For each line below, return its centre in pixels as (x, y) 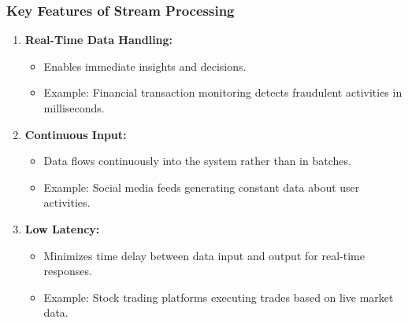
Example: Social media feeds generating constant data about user (202, 187)
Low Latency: (62, 228)
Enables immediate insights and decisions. (145, 66)
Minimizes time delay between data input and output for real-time (204, 255)
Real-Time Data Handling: (99, 40)
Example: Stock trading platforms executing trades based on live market (219, 297)
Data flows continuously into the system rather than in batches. (197, 161)
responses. (68, 271)
